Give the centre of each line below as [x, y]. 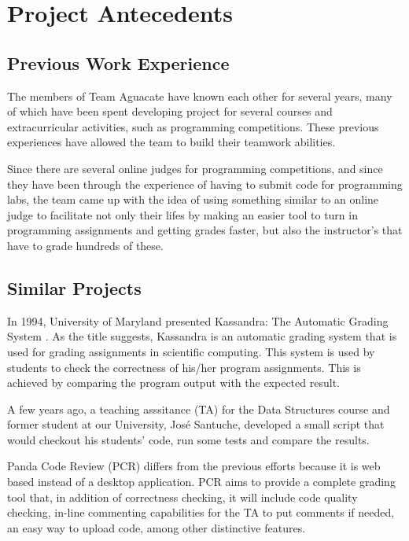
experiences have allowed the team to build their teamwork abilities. [171, 142]
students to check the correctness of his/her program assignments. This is [184, 367]
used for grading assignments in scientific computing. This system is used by [191, 351]
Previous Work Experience [118, 63]
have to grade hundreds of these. [85, 245]
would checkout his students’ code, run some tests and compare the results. [188, 439]
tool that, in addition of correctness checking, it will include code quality [182, 497]
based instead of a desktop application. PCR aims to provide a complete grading [201, 482]
